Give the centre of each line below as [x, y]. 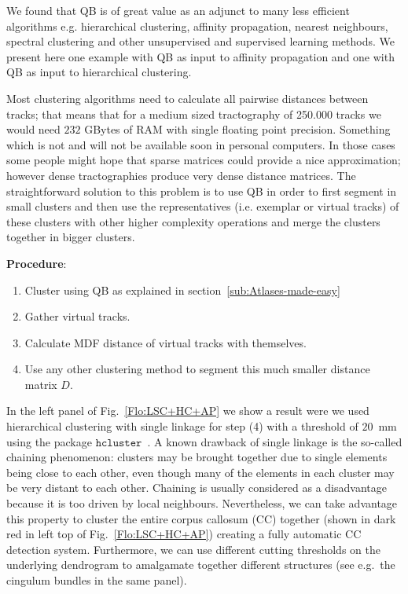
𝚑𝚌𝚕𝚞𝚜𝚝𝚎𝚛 [119, 443]
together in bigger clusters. [71, 237]
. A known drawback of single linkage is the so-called [275, 441]
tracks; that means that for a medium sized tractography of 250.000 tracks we [194, 114]
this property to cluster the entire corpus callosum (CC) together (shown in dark [201, 518]
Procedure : [37, 263]
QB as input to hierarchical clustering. [99, 72]
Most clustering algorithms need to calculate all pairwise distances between [187, 98]
